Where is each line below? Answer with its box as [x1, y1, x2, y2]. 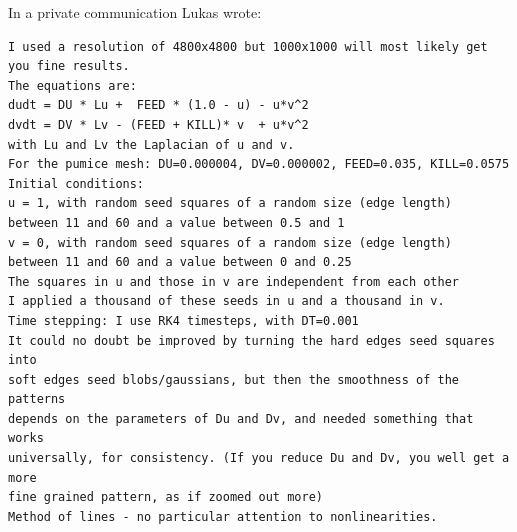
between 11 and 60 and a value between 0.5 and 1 [8, 215, 345, 230]
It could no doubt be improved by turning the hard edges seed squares [8, 333, 495, 348]
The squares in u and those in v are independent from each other [8, 274, 460, 289]
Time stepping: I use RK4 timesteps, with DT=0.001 [8, 313, 359, 328]
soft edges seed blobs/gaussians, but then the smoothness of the [8, 372, 460, 387]
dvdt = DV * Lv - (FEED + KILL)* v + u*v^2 [8, 117, 309, 132]
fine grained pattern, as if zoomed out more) [8, 490, 323, 505]
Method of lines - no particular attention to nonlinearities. [8, 509, 438, 524]
